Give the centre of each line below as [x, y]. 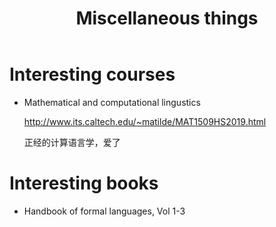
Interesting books [84, 183]
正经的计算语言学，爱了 [72, 142]
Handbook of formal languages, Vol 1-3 [104, 211]
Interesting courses [92, 74]
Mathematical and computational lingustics [112, 102]
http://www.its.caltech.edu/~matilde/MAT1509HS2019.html [145, 121]
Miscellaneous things [167, 18]
